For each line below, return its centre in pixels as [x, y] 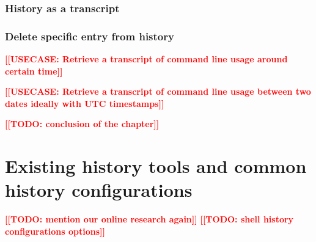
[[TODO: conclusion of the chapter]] [82, 124]
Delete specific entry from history [90, 36]
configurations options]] [55, 231]
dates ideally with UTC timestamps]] [85, 103]
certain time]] [34, 71]
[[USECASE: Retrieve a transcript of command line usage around [146, 59]
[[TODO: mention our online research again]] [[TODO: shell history [149, 219]
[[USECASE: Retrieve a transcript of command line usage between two [158, 91]
